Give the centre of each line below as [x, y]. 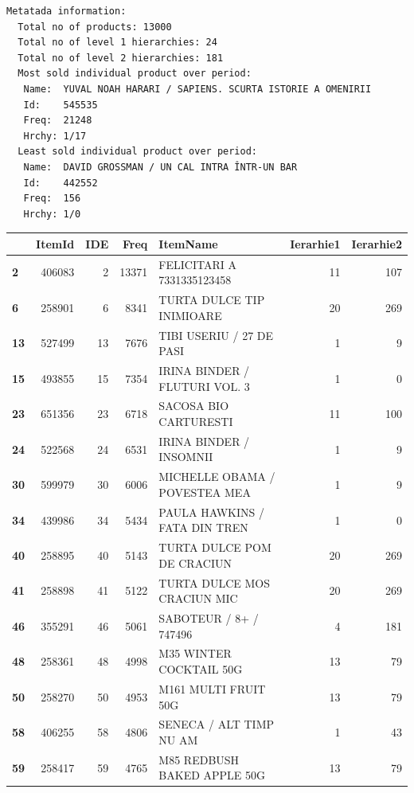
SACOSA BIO [194, 406]
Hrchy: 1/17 [55, 136]
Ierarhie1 [315, 243]
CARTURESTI [196, 421]
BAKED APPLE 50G [212, 775]
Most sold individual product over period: [135, 74]
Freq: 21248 [58, 121]
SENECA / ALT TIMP [217, 724]
